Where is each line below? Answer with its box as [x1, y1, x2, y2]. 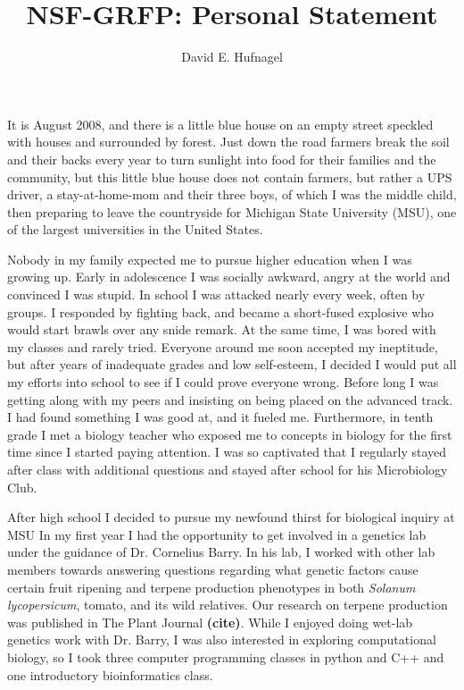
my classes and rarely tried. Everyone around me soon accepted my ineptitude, [7, 337, 438, 356]
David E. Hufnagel [181, 47, 283, 66]
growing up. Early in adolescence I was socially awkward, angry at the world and [7, 267, 451, 286]
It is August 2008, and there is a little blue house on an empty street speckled [7, 114, 434, 133]
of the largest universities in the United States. [7, 220, 263, 239]
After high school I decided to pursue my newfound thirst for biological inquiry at [7, 508, 455, 526]
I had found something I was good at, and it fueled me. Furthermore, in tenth [7, 408, 434, 426]
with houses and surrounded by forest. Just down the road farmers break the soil [7, 132, 450, 151]
